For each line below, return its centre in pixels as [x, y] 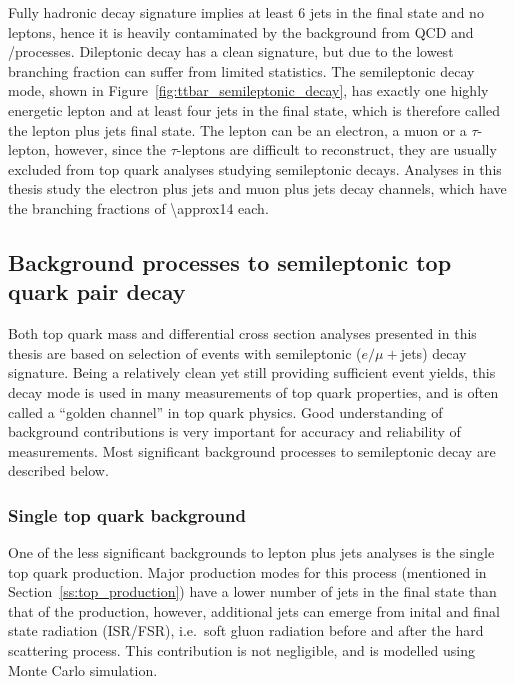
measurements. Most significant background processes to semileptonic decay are [252, 450]
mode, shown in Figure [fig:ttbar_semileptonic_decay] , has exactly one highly [248, 90]
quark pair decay [97, 291]
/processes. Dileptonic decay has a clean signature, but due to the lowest [231, 51]
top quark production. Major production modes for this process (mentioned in [247, 571]
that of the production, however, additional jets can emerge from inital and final [254, 610]
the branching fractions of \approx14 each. [138, 207]
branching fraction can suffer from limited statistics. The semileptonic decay [241, 70]
